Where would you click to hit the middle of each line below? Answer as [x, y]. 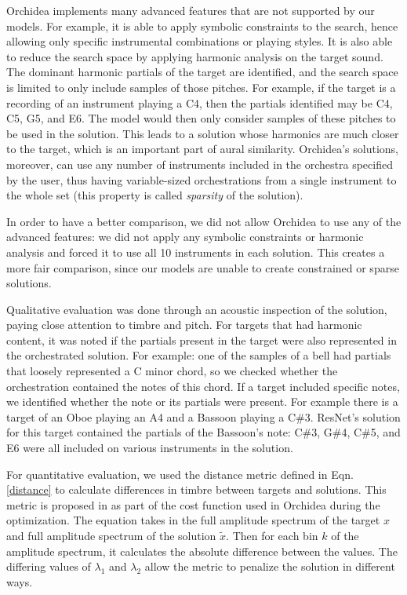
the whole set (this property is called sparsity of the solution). [155, 195]
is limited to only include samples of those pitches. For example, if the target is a [201, 87]
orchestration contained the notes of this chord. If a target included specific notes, [203, 386]
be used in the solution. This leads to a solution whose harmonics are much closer [203, 133]
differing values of [49, 566]
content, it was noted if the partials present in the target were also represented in [202, 339]
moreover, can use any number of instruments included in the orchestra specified [200, 164]
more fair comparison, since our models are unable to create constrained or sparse [203, 267]
